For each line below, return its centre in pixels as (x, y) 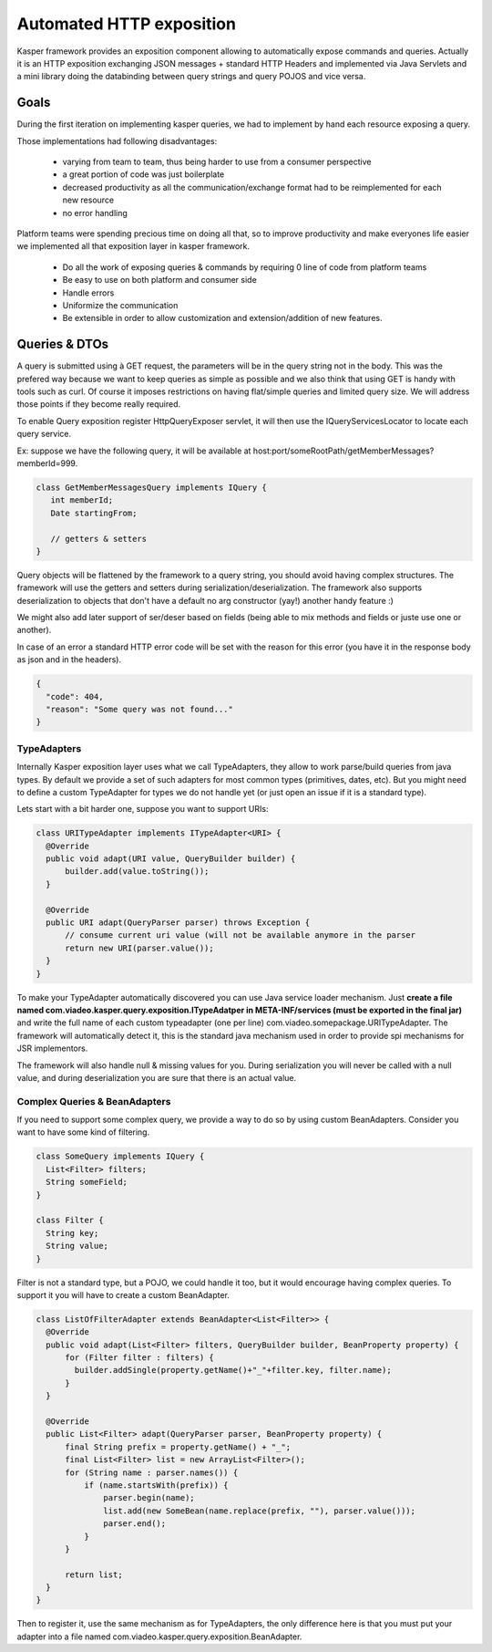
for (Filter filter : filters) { (139, 1358)
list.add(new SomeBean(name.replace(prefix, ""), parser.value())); (260, 1511)
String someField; (87, 1182)
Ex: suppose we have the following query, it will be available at (134, 451)
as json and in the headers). (69, 660)
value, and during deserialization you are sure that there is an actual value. (157, 1077)
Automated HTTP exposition (127, 24)
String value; (77, 1246)
